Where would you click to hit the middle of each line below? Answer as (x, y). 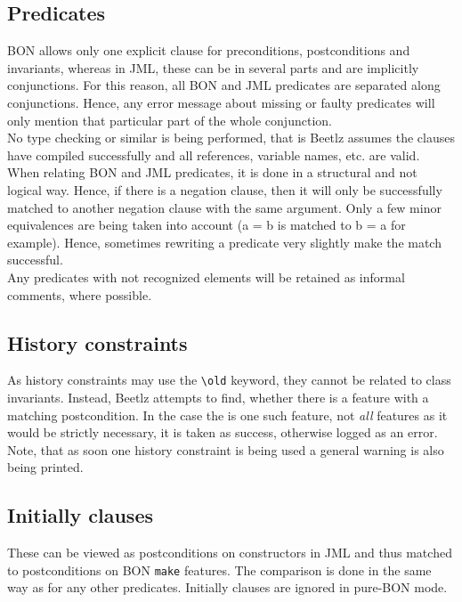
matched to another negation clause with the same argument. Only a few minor (224, 207)
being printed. (45, 467)
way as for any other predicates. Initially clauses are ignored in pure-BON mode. (227, 587)
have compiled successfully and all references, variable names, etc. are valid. (214, 155)
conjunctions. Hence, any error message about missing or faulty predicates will (221, 102)
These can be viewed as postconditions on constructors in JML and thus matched (230, 553)
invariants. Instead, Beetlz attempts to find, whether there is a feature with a (218, 397)
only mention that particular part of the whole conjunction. (170, 120)
